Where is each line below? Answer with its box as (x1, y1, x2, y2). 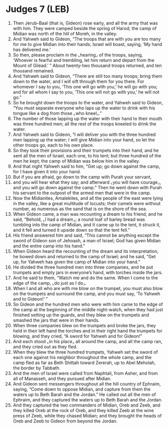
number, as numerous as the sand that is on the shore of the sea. (12, 206, 147, 212)
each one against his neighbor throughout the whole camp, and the (12, 354, 152, 360)
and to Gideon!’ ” (12, 296, 48, 302)
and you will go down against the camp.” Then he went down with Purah (12, 184, 162, 190)
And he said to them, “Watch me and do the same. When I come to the (12, 275, 158, 281)
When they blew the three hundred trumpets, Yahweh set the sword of (12, 349, 158, 355)
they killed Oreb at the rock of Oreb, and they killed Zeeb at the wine (12, 407, 154, 413)
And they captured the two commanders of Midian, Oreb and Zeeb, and (12, 402, 160, 408)
